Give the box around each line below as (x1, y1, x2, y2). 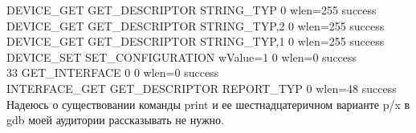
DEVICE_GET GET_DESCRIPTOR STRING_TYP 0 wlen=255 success (6, 2, 377, 18)
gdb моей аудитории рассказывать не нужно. (6, 111, 225, 128)
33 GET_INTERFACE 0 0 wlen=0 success (6, 64, 219, 81)
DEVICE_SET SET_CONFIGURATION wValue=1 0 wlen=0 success (6, 48, 357, 65)
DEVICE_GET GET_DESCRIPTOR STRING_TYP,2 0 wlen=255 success (6, 17, 385, 34)
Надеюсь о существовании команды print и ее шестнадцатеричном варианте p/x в (6, 95, 410, 112)
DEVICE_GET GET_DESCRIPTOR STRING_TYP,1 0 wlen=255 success (6, 33, 385, 50)
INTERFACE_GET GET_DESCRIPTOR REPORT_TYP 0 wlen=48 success (6, 79, 397, 96)
